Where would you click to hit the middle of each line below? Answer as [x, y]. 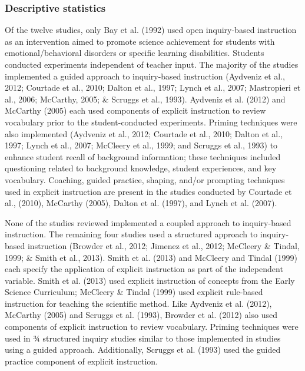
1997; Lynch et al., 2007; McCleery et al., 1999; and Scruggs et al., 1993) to [141, 145]
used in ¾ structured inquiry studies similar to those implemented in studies [143, 338]
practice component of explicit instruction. [81, 361]
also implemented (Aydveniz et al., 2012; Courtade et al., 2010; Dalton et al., [144, 133]
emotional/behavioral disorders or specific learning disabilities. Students [135, 53]
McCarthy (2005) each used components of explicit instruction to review [135, 110]
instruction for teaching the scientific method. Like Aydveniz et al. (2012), [138, 303]
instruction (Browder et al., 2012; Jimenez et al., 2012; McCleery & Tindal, [163, 245]
